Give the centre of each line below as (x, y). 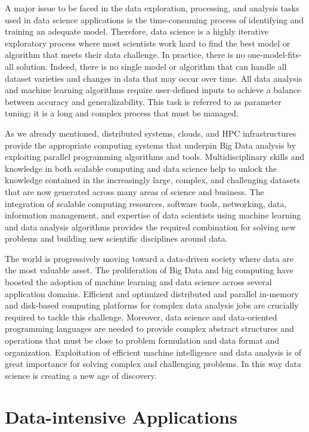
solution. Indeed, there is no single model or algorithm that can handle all (152, 66)
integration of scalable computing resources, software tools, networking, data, (146, 203)
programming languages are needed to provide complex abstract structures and (149, 328)
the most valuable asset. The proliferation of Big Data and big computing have (149, 270)
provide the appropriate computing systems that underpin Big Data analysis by (150, 145)
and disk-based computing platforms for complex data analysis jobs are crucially (152, 305)
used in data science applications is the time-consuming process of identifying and (154, 19)
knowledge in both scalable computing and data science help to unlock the (141, 168)
